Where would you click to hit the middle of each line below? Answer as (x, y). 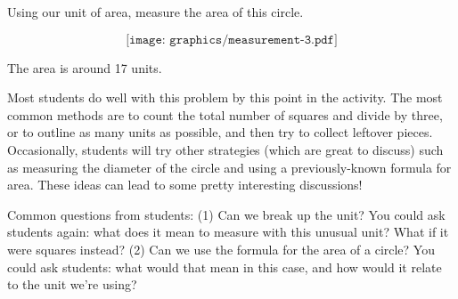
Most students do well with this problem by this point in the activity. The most (225, 97)
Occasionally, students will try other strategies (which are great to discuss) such (225, 149)
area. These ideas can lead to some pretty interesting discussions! (185, 185)
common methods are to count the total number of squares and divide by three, (225, 114)
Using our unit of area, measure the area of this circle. (155, 12)
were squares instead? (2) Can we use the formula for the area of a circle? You (221, 249)
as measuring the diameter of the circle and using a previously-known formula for (229, 167)
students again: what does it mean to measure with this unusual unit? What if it (228, 232)
